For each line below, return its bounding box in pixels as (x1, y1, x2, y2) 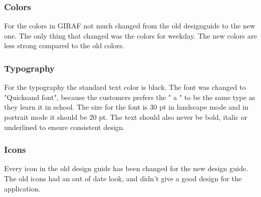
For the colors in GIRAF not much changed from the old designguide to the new (4, 20, 255, 31)
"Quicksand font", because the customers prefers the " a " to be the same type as (4, 91, 255, 102)
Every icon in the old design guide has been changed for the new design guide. (4, 163, 248, 174)
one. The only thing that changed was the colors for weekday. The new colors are (4, 30, 257, 41)
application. (4, 183, 41, 193)
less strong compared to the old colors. (4, 40, 125, 51)
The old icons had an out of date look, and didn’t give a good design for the (4, 173, 242, 183)
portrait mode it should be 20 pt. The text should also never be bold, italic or (4, 112, 247, 122)
